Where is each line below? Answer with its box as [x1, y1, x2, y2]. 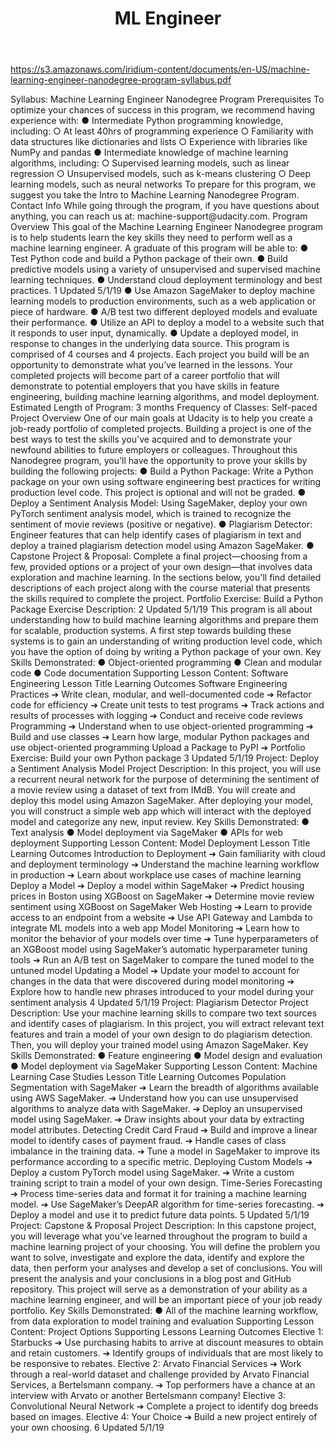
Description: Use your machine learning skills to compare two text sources [10, 1007, 318, 1019]
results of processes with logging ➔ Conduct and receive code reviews [10, 710, 303, 722]
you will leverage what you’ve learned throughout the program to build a [10, 1230, 308, 1242]
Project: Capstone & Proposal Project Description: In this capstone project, [10, 1220, 317, 1232]
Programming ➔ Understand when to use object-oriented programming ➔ [10, 720, 314, 732]
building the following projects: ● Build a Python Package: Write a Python [10, 465, 314, 477]
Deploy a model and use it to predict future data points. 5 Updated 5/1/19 [10, 1209, 310, 1221]
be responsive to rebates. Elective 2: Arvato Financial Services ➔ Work [10, 1358, 302, 1370]
